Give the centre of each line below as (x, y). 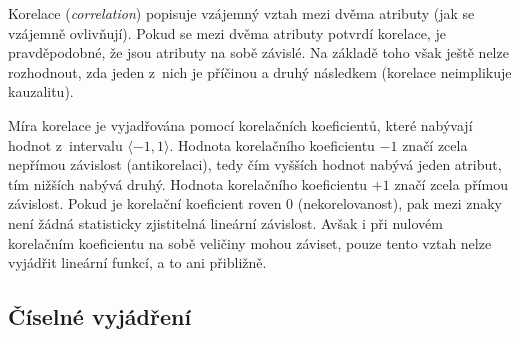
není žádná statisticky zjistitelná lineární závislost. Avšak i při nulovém (225, 222)
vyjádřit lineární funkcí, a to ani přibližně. (137, 262)
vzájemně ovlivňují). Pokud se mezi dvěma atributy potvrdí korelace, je (227, 32)
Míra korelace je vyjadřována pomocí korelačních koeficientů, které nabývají (240, 124)
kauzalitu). (41, 91)
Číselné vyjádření (100, 316)
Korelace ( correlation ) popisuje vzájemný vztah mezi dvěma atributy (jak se (241, 13)
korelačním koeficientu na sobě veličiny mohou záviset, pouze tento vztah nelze (250, 242)
